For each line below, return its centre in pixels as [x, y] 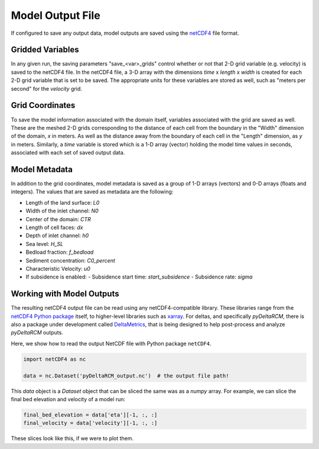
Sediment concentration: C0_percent [70, 260]
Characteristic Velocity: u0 [58, 268]
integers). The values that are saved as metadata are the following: [92, 192]
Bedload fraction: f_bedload [60, 252]
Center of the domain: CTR [58, 219]
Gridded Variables [45, 50]
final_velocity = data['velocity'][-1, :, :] [90, 423]
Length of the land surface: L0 [63, 202]
